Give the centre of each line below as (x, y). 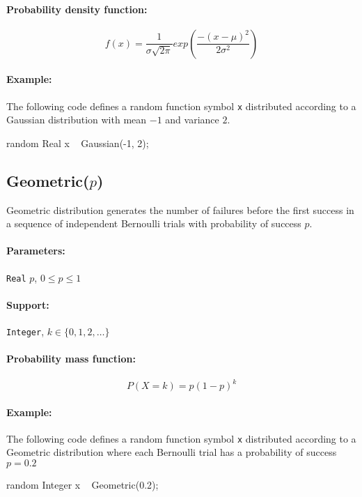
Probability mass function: (71, 359)
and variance (192, 120)
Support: (28, 304)
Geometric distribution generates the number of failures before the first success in (180, 209)
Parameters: (36, 251)
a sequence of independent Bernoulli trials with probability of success (154, 223)
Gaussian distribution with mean (77, 120)
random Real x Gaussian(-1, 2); (78, 143)
